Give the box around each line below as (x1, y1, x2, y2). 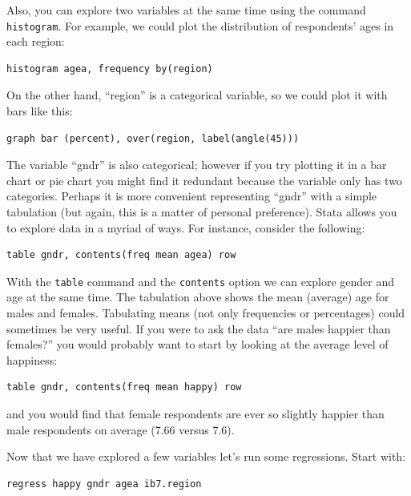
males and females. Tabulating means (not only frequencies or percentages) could (6, 304, 405, 321)
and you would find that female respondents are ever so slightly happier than (6, 405, 385, 421)
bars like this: (6, 103, 73, 119)
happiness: (6, 351, 58, 368)
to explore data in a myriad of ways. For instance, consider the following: (6, 219, 365, 236)
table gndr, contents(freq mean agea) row (6, 249, 236, 261)
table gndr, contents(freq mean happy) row (6, 381, 242, 393)
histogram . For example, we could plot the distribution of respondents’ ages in (6, 17, 394, 34)
